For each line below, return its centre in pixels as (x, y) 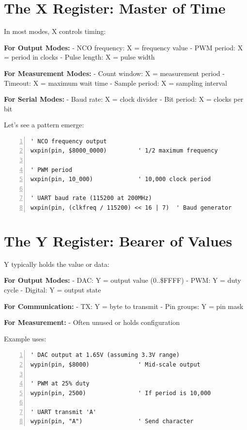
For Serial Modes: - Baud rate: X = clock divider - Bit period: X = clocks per (124, 99)
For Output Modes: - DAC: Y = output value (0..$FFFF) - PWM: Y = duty (123, 280)
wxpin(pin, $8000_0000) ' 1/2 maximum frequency (124, 151)
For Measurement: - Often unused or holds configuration (92, 322)
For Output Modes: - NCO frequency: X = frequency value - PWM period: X (123, 47)
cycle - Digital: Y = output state (53, 289)
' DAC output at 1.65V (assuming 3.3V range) (105, 355)
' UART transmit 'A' (64, 412)
